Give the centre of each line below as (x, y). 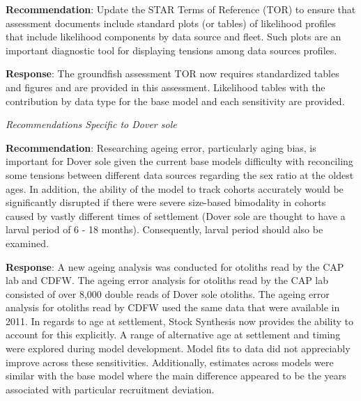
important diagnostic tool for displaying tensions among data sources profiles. (171, 50)
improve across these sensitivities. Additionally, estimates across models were (170, 362)
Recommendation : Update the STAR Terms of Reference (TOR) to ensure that (181, 9)
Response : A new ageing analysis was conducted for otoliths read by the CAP (175, 266)
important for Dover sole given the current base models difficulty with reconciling (179, 161)
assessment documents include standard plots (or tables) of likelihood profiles (171, 23)
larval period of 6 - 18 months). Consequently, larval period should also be (164, 229)
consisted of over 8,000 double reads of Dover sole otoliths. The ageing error (168, 293)
